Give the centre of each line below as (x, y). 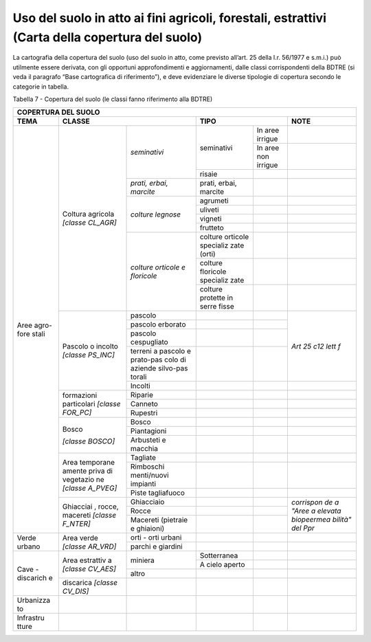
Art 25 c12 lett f (316, 346)
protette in (216, 298)
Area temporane (88, 463)
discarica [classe (90, 583)
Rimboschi (148, 467)
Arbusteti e (148, 440)
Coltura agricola (88, 214)
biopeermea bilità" (321, 520)
